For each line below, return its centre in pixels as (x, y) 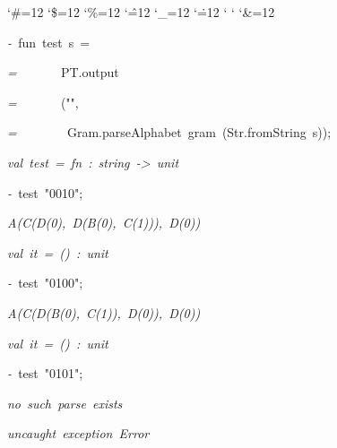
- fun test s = (49, 42)
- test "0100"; (45, 283)
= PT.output (63, 72)
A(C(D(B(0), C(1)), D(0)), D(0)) (104, 312)
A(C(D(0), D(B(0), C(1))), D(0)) (104, 223)
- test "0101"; (45, 373)
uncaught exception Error (78, 433)
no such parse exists (65, 403)
